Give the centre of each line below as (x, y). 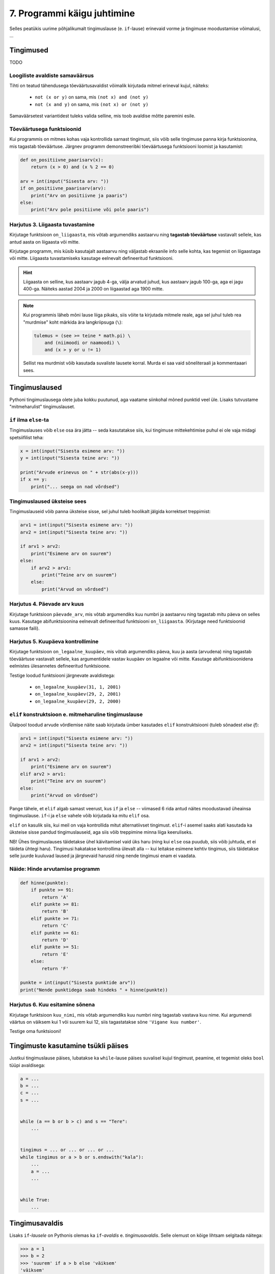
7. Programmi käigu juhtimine (72, 13)
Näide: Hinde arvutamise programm (55, 869)
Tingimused (29, 50)
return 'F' (55, 968)
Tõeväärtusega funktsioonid (45, 129)
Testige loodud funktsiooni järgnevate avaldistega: (62, 675)
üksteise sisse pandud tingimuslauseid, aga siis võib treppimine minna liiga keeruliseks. (101, 832)
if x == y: (34, 480)
